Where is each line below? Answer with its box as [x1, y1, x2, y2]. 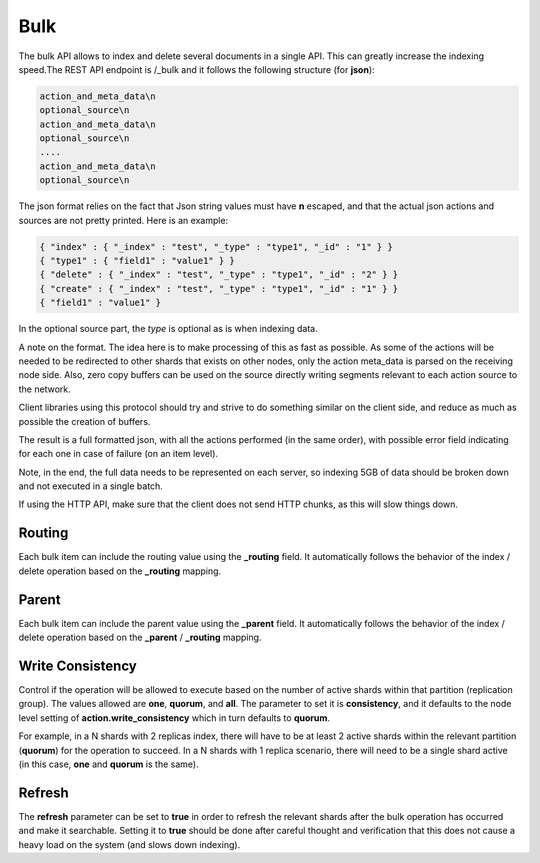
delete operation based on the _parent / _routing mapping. [18, 631, 262, 644]
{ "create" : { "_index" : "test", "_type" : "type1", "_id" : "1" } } [39, 283, 399, 294]
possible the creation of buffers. [18, 415, 151, 427]
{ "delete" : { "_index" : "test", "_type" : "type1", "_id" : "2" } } [39, 269, 399, 280]
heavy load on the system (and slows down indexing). [18, 838, 241, 850]
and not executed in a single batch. [18, 480, 164, 492]
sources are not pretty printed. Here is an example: [18, 214, 229, 226]
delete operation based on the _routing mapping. [18, 565, 222, 577]
